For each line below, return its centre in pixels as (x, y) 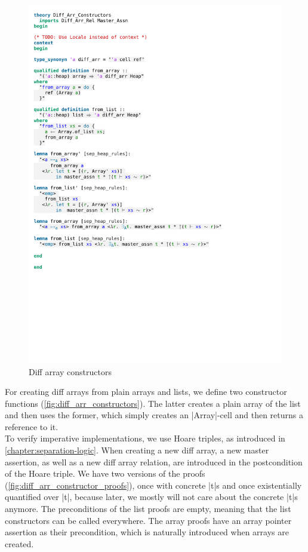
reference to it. (32, 426)
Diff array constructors (70, 371)
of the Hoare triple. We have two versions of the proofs (105, 473)
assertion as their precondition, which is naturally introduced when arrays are (147, 532)
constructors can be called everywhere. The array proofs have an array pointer (148, 520)
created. (19, 543)
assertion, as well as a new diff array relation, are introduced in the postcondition (154, 461)
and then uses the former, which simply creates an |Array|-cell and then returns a (154, 415)
